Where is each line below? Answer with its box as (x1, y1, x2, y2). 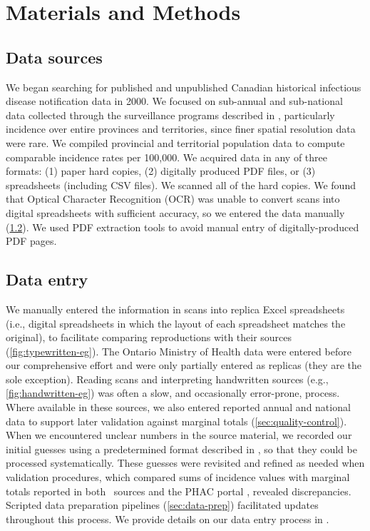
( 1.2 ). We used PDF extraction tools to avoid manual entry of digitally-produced (6, 219, 359, 234)
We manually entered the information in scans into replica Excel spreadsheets (6, 301, 345, 316)
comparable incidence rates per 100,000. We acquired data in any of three (6, 149, 327, 164)
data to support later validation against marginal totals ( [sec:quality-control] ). (6, 413, 347, 428)
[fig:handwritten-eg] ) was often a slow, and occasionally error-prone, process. (6, 385, 340, 400)
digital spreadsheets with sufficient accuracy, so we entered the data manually (6, 205, 345, 220)
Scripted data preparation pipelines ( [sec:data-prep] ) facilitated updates (6, 497, 319, 512)
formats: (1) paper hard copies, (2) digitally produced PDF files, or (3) (6, 163, 316, 178)
